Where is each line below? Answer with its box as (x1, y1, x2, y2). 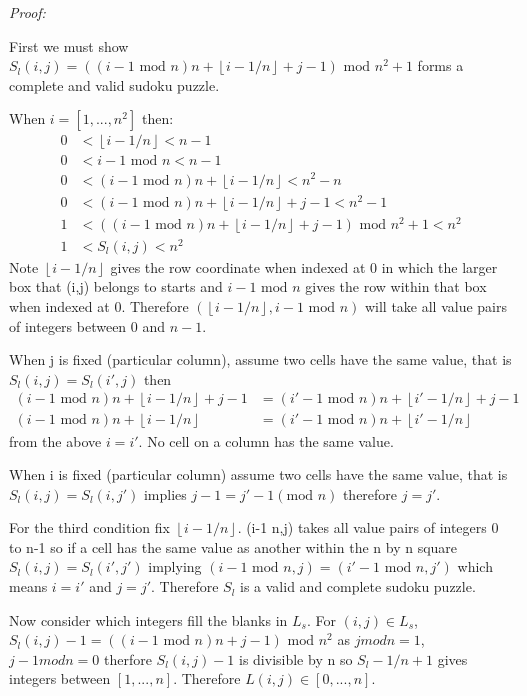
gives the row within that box (305, 276, 487, 297)
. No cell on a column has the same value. (138, 430, 394, 451)
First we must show (9, 35, 129, 56)
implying (148, 556, 202, 577)
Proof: (9, 2, 46, 22)
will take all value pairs (364, 296, 508, 317)
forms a (417, 55, 464, 76)
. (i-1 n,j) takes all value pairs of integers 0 (237, 517, 499, 538)
